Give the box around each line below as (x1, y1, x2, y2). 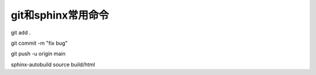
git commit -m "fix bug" (11, 40, 68, 47)
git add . (11, 29, 31, 36)
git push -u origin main (11, 50, 66, 58)
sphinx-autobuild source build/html (11, 61, 95, 68)
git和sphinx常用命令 (11, 9, 109, 22)
